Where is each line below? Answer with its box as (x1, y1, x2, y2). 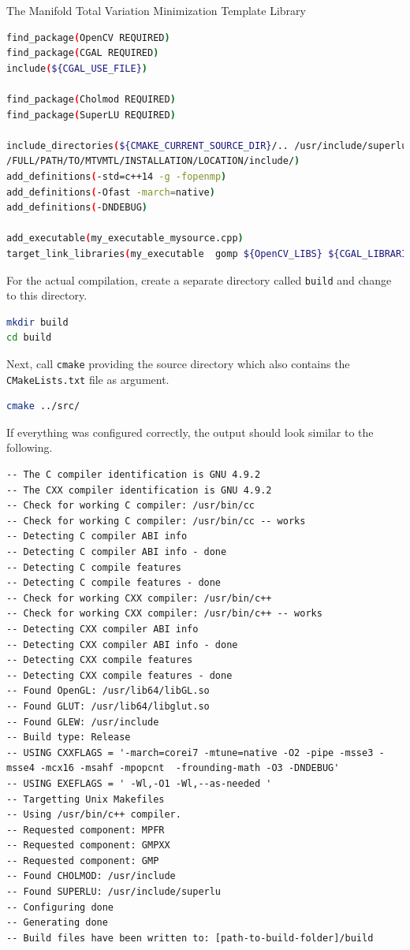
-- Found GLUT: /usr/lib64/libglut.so (6, 700, 210, 712)
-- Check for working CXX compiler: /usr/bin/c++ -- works (6, 608, 322, 620)
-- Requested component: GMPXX (6, 840, 170, 851)
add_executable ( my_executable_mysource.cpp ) (6, 233, 244, 244)
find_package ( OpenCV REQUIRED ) (6, 32, 170, 43)
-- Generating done (6, 917, 108, 929)
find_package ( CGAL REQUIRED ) (6, 47, 159, 59)
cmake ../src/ (6, 400, 80, 412)
